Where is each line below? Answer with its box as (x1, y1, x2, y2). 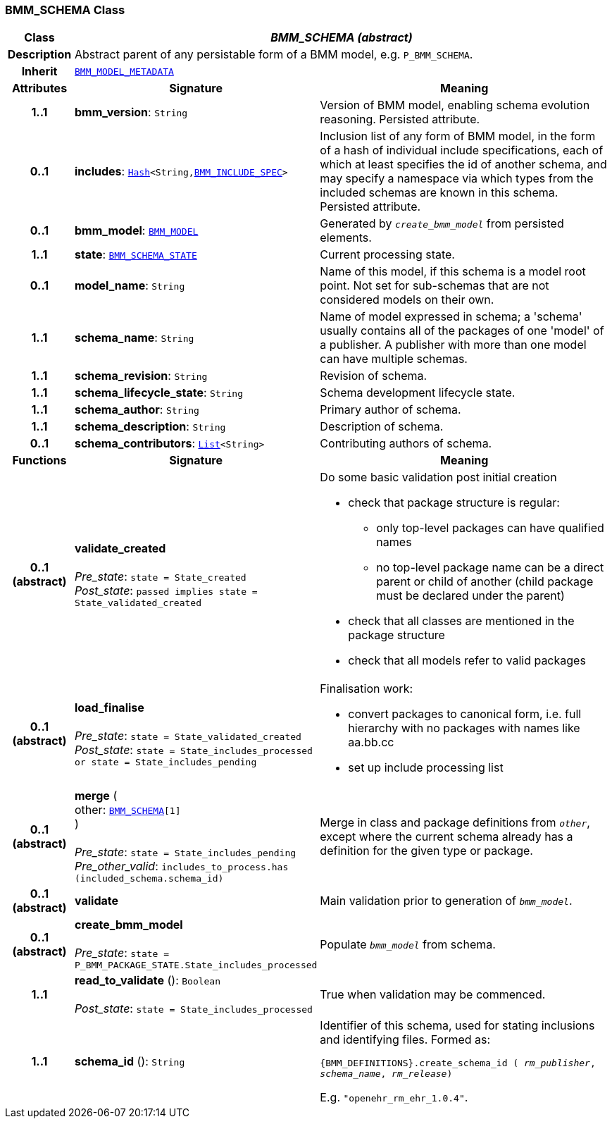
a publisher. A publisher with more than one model (320, 338, 587, 352)
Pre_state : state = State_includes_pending (74, 845, 296, 860)
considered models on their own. (320, 292, 494, 307)
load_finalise (74, 700, 144, 715)
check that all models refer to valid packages (348, 653, 586, 668)
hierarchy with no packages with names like (348, 721, 580, 736)
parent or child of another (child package (376, 574, 594, 589)
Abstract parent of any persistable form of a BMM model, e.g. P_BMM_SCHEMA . (74, 47, 473, 62)
